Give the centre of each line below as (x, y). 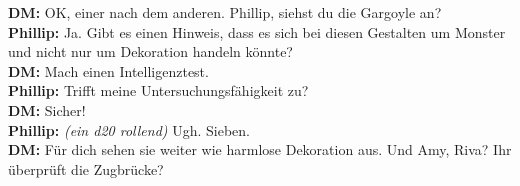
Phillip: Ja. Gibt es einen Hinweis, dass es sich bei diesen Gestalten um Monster (257, 31)
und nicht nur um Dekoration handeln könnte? (150, 51)
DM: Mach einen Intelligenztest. (108, 70)
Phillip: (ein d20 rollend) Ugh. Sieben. (129, 129)
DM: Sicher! (47, 109)
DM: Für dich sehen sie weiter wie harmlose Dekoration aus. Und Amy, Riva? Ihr (260, 149)
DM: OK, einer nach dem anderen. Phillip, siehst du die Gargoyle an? (225, 12)
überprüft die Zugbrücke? (86, 168)
